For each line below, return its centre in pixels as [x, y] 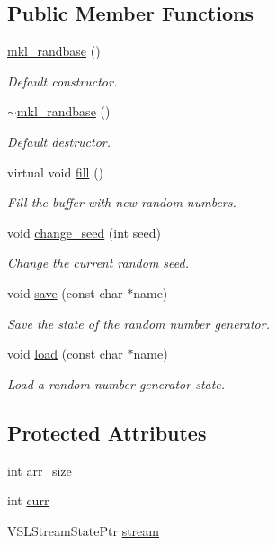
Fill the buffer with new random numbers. [122, 202]
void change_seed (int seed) [84, 232]
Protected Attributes [107, 432]
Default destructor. [59, 141]
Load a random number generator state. [116, 383]
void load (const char [65, 354]
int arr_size [40, 470]
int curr [28, 500]
